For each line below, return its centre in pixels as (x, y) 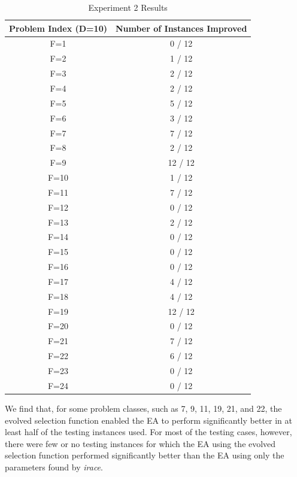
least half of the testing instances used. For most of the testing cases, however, (148, 432)
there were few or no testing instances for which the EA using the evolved (140, 443)
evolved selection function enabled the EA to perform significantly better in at (148, 420)
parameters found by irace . (54, 467)
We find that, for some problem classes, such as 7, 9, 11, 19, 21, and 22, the (143, 408)
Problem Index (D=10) (58, 28)
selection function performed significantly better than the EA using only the (145, 455)
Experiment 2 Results (128, 7)
